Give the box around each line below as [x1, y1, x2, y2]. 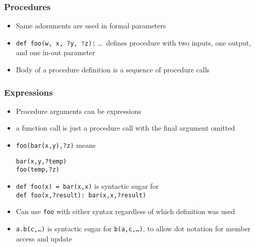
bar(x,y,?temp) [16, 157, 67, 165]
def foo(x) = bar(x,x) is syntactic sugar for [16, 181, 159, 191]
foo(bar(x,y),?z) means [16, 140, 96, 150]
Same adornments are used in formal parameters [16, 20, 166, 31]
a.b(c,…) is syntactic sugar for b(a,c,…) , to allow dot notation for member [16, 223, 251, 233]
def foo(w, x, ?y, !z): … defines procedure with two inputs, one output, [16, 37, 251, 48]
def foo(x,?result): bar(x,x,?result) [16, 191, 146, 199]
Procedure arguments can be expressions [16, 105, 141, 116]
